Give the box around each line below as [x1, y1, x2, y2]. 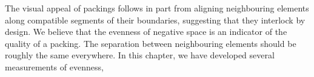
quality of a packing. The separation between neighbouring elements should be [5, 37, 296, 49]
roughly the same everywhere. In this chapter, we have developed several [5, 49, 275, 61]
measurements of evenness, [5, 60, 104, 73]
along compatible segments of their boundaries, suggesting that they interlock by [5, 13, 306, 26]
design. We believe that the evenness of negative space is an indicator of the [5, 25, 287, 38]
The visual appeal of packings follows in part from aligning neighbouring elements [5, 2, 309, 14]
